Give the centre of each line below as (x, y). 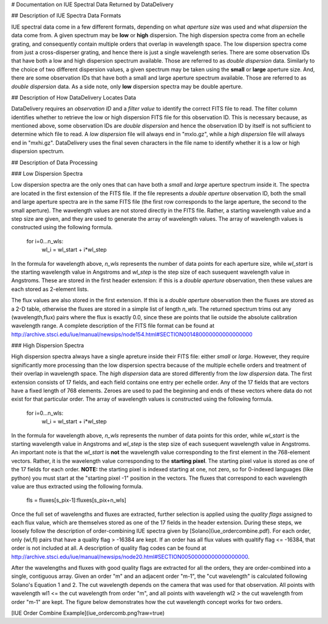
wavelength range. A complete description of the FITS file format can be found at (113, 326)
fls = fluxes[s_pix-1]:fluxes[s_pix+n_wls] (77, 500)
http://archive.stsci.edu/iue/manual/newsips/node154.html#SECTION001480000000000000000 (132, 334)
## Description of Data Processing (54, 162)
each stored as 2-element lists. (50, 289)
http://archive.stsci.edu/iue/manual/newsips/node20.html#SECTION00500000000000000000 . (131, 556)
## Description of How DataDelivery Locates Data (74, 97)
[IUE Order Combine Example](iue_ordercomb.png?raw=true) (88, 613)
